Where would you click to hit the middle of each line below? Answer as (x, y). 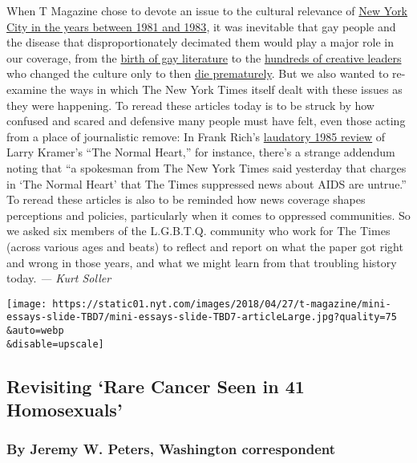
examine (27, 89)
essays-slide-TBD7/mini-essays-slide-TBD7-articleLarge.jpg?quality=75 (202, 317)
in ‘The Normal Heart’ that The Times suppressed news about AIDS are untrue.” (206, 183)
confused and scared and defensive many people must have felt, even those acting (206, 121)
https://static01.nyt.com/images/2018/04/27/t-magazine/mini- (222, 304)
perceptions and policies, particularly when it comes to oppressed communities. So (208, 215)
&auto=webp (35, 331)
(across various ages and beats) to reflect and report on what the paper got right (205, 246)
